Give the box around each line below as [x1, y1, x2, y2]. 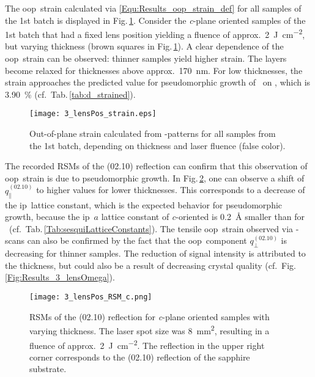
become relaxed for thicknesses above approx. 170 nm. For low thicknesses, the [5, 64, 303, 76]
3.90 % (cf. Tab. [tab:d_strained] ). [5, 87, 136, 100]
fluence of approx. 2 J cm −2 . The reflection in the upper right [29, 337, 265, 351]
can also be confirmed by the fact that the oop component [27, 234, 247, 247]
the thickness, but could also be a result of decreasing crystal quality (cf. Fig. [5, 258, 296, 271]
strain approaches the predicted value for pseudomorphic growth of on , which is [5, 76, 311, 89]
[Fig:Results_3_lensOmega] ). [5, 271, 115, 284]
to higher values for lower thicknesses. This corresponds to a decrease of [36, 183, 305, 196]
